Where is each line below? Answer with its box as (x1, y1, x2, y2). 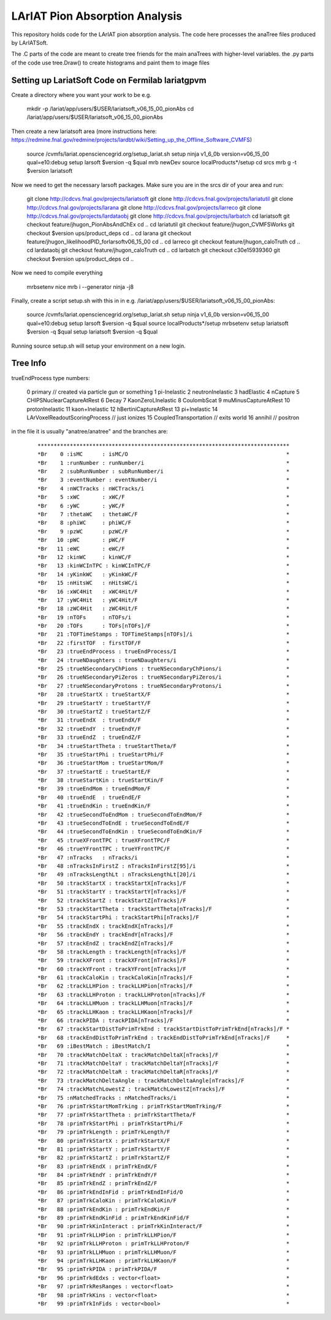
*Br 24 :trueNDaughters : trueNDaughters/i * (37, 657, 290, 663)
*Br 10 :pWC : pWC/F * (37, 536, 290, 544)
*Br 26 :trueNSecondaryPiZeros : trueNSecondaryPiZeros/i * (37, 674, 290, 681)
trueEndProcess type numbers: (11, 374, 90, 381)
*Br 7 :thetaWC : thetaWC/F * (37, 511, 290, 517)
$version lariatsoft (26, 167, 73, 175)
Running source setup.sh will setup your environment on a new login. (11, 342, 186, 349)
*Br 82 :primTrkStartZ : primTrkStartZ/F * (37, 1154, 290, 1161)
